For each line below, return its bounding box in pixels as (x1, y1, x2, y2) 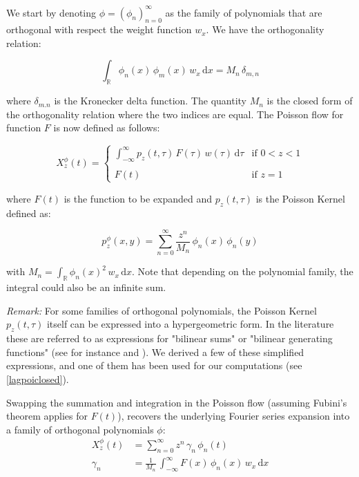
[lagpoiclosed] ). (6, 372, 69, 386)
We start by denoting (6, 5, 97, 19)
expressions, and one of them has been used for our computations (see (6, 358, 302, 373)
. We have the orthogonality (206, 22, 324, 37)
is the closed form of (266, 93, 353, 108)
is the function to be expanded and (64, 191, 213, 205)
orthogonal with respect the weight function (6, 22, 192, 37)
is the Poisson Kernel (255, 191, 345, 205)
